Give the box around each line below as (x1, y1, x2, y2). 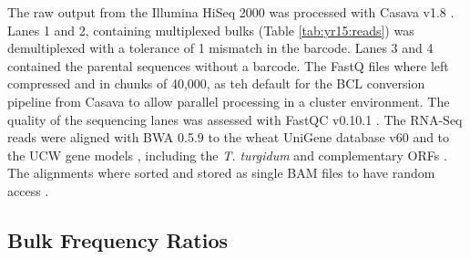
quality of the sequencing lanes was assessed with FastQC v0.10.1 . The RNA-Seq (7, 109, 463, 129)
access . (7, 181, 49, 200)
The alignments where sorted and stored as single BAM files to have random (7, 163, 435, 182)
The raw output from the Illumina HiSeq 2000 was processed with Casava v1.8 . (7, 3, 455, 21)
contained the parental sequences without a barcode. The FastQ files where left (7, 56, 449, 75)
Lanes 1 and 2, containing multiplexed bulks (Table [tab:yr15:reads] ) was (7, 20, 414, 39)
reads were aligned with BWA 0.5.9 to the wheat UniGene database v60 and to (7, 128, 450, 147)
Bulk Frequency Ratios (7, 225, 229, 254)
